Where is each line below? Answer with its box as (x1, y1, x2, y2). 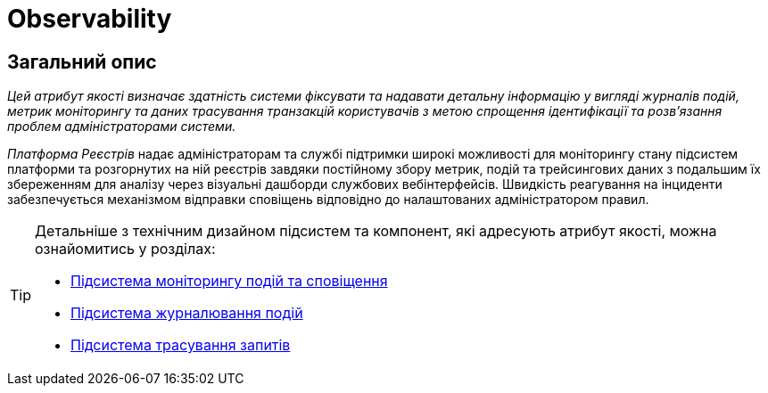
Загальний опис (7, 50, 157, 73)
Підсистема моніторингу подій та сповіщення (70, 272, 388, 291)
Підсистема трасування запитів (70, 336, 291, 355)
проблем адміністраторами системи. (7, 119, 236, 135)
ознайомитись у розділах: (35, 240, 216, 258)
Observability (7, 4, 172, 34)
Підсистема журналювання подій (70, 304, 303, 323)
